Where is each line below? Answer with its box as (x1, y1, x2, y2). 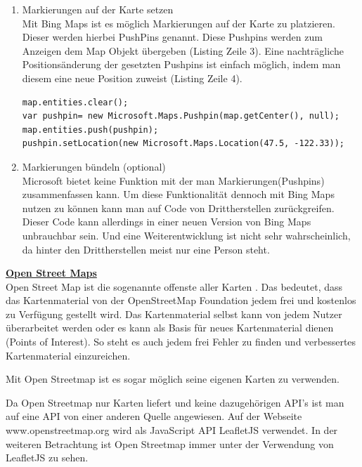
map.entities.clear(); (22, 97, 129, 107)
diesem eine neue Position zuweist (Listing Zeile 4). (22, 70, 243, 85)
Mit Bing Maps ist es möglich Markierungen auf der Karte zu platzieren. (22, 15, 335, 30)
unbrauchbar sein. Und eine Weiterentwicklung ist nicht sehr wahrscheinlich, (22, 228, 351, 242)
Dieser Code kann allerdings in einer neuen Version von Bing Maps (22, 214, 311, 229)
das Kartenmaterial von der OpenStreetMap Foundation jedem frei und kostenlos (6, 293, 356, 308)
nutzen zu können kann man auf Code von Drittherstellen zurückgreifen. (22, 200, 335, 215)
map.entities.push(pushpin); (22, 124, 159, 135)
